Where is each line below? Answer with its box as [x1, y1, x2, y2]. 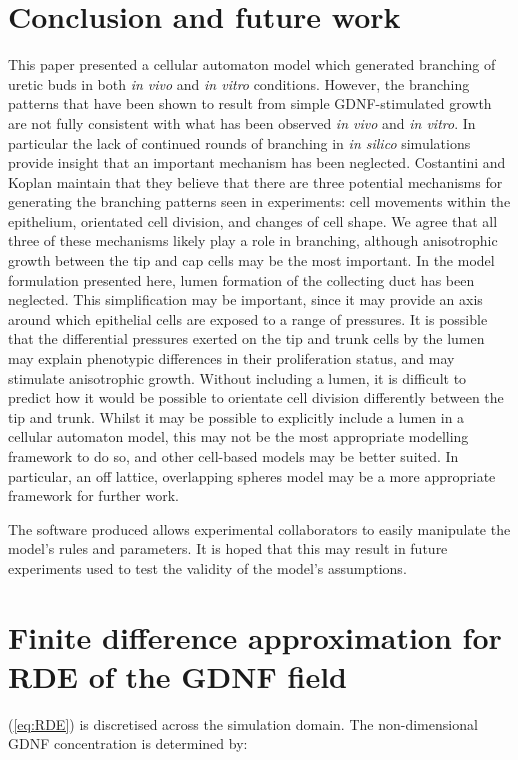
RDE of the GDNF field [8, 655, 347, 696]
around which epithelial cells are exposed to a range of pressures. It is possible [8, 308, 488, 329]
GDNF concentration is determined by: [8, 733, 248, 754]
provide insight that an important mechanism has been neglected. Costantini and [8, 152, 506, 173]
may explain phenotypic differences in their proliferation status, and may [8, 348, 455, 369]
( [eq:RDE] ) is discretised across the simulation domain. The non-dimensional [8, 713, 478, 734]
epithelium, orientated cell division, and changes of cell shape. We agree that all [8, 210, 498, 231]
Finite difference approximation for [8, 616, 502, 657]
